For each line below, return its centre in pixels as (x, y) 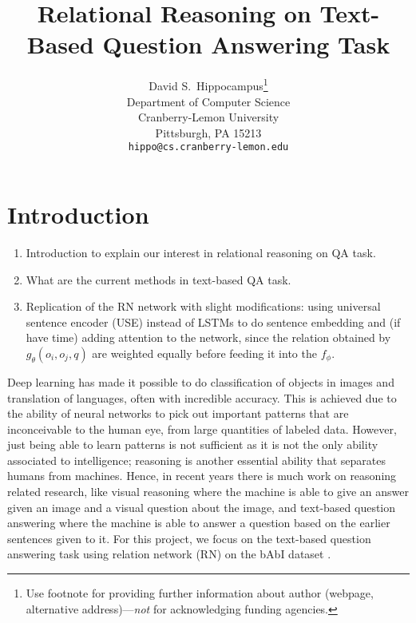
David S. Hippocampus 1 (208, 84)
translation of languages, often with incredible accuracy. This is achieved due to (202, 397)
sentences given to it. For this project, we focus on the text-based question (189, 538)
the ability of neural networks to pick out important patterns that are (178, 413)
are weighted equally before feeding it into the (204, 353)
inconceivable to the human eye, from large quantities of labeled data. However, (202, 429)
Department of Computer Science (208, 101)
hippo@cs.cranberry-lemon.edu (208, 147)
